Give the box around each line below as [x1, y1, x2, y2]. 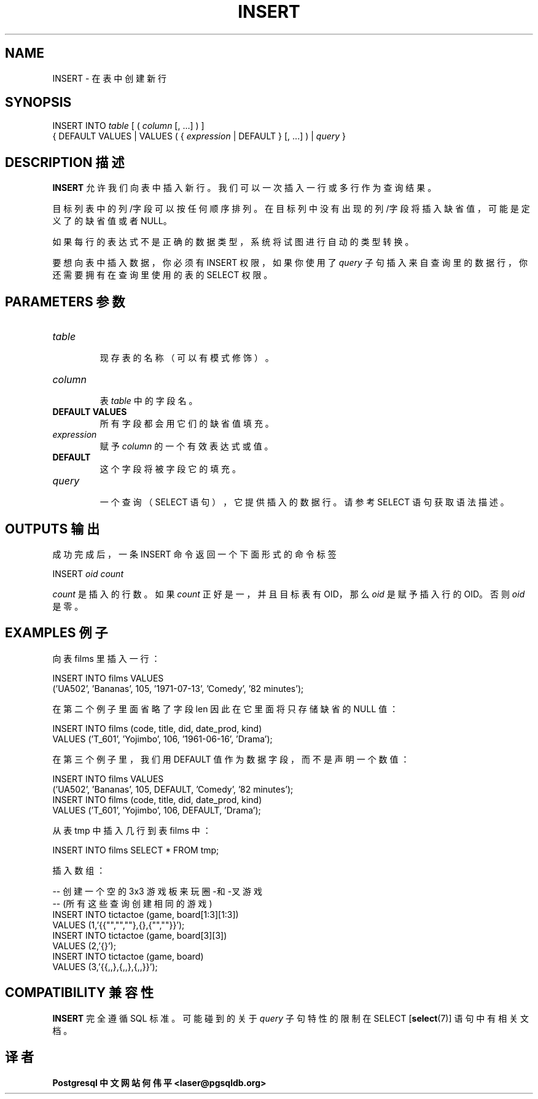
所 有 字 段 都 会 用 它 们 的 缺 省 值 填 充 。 [99, 418, 274, 429]
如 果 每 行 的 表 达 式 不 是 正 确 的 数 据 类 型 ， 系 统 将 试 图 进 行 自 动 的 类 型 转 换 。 [52, 236, 414, 247]
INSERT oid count [52, 568, 123, 579]
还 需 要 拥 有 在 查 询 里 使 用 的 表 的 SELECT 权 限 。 [52, 270, 273, 281]
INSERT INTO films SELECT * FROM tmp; [52, 844, 219, 855]
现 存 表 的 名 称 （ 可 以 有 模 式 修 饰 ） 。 [99, 352, 274, 363]
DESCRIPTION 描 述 [5, 154, 125, 170]
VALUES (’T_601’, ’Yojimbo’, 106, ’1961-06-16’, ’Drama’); [52, 733, 273, 744]
